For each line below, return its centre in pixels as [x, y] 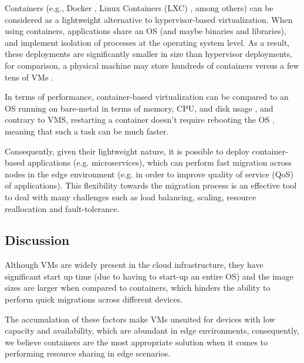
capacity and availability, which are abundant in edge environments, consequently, [152, 330]
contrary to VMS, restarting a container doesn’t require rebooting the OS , [140, 120]
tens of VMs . [29, 77]
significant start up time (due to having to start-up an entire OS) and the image [149, 276]
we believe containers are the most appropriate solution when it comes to [136, 342]
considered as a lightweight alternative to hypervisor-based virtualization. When [149, 19]
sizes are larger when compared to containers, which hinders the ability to [138, 288]
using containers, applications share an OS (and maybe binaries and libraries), [146, 31]
